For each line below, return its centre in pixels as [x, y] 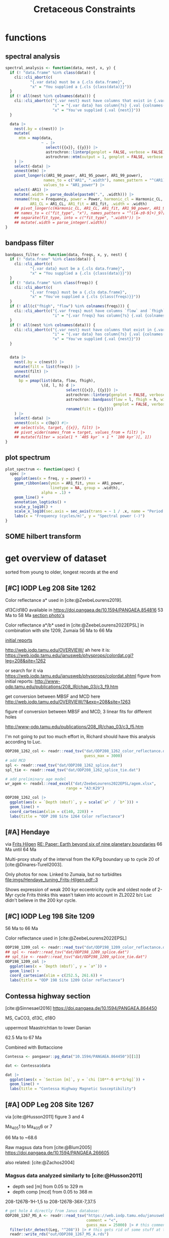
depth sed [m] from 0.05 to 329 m [48, 1187]
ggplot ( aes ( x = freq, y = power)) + [53, 479]
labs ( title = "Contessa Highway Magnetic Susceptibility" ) [73, 1089]
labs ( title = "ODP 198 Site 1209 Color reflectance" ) [67, 981]
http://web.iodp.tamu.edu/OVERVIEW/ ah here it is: [58, 650]
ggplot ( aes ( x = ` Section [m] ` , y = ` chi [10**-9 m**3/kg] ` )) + [77, 1079]
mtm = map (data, [35, 138]
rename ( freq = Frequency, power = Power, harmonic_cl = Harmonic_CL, [89, 199]
